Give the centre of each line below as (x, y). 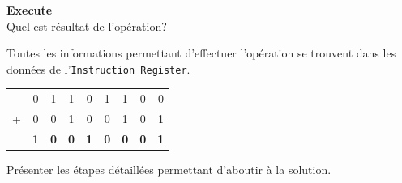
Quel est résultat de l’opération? (87, 26)
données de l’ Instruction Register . (98, 68)
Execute (30, 10)
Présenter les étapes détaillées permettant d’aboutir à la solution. (169, 169)
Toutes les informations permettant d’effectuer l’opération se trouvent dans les (201, 53)
